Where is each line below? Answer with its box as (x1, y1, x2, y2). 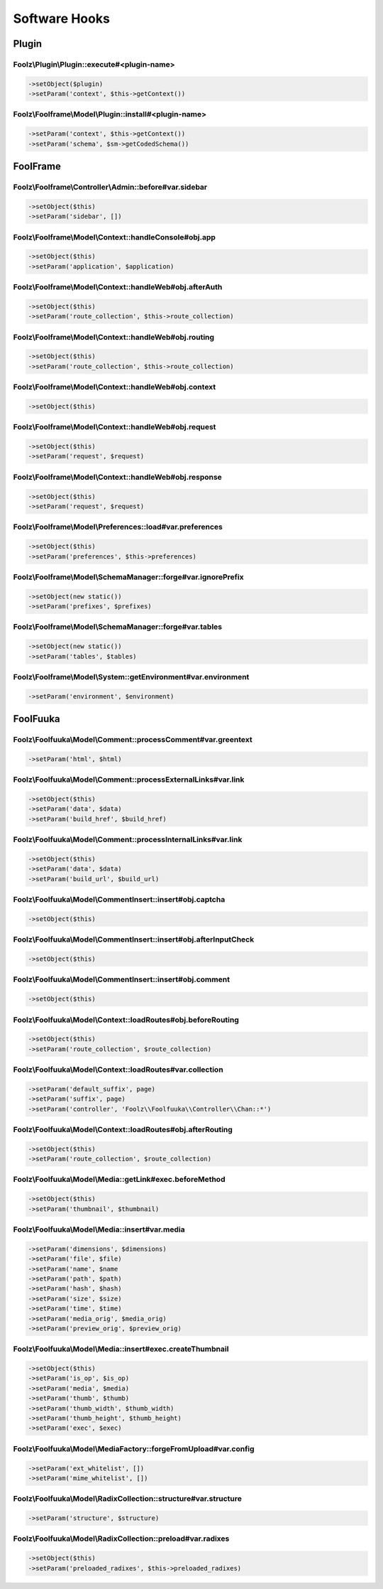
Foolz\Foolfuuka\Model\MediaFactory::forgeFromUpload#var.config (13, 1443, 255, 1453)
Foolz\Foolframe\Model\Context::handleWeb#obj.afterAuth (13, 282, 223, 292)
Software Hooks (13, 11, 110, 26)
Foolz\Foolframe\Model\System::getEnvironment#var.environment (13, 672, 250, 682)
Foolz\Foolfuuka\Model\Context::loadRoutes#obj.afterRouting (13, 1124, 233, 1134)
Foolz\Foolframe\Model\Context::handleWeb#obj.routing (13, 332, 215, 342)
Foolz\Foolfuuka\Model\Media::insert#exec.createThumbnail (13, 1344, 229, 1354)
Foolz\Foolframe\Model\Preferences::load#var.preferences (13, 522, 223, 532)
